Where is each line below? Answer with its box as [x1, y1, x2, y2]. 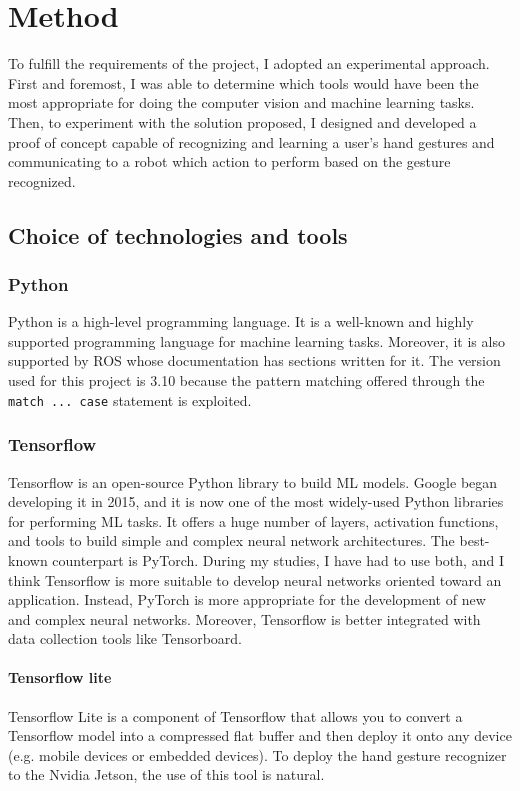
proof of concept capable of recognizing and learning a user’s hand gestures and [8, 131, 495, 152]
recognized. [8, 170, 76, 191]
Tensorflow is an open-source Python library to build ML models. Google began [8, 471, 498, 492]
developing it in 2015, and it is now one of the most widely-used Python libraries [8, 491, 504, 512]
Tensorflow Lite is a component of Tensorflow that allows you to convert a [8, 705, 463, 726]
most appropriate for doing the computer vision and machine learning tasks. [8, 92, 475, 113]
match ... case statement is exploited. [8, 389, 252, 410]
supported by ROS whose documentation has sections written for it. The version [8, 350, 501, 371]
